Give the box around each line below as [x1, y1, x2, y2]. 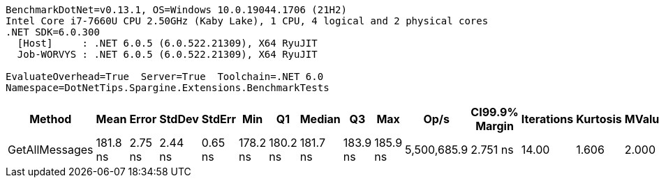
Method [29, 112, 72, 126]
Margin [475, 119, 514, 133]
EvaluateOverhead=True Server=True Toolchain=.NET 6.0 [6, 71, 324, 82]
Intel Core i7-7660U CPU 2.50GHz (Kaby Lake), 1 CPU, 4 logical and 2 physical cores [6, 15, 489, 26]
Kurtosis [576, 112, 622, 126]
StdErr [201, 112, 236, 126]
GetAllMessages [8, 143, 94, 157]
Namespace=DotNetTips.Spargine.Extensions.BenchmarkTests [6, 82, 329, 93]
